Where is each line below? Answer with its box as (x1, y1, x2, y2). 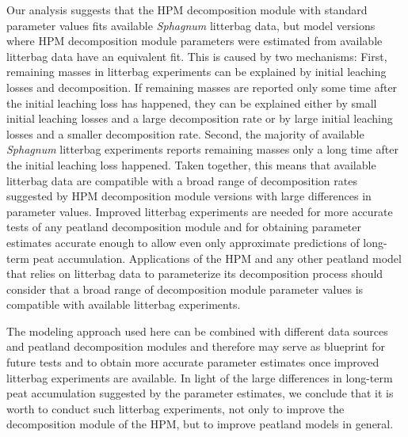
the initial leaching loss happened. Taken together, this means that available (6, 156, 376, 173)
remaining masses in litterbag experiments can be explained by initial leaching (6, 63, 387, 80)
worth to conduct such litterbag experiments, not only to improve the (6, 400, 345, 416)
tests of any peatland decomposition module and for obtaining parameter (6, 218, 361, 235)
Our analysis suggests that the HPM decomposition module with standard (6, 2, 368, 17)
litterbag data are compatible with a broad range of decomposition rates (6, 172, 357, 188)
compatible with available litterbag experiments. (6, 296, 241, 313)
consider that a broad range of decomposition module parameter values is (6, 280, 364, 297)
